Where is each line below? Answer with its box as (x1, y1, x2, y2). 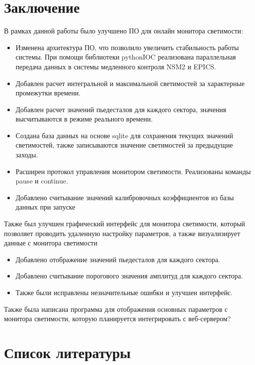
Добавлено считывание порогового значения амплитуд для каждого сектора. (15, 271, 243, 281)
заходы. (15, 150, 38, 160)
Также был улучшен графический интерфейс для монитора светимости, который (4, 218, 245, 229)
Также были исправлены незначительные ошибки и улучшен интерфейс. (15, 287, 233, 297)
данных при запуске (15, 202, 75, 212)
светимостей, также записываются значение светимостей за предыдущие (15, 140, 233, 150)
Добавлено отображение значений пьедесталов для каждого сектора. (15, 254, 220, 264)
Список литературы (4, 342, 131, 362)
